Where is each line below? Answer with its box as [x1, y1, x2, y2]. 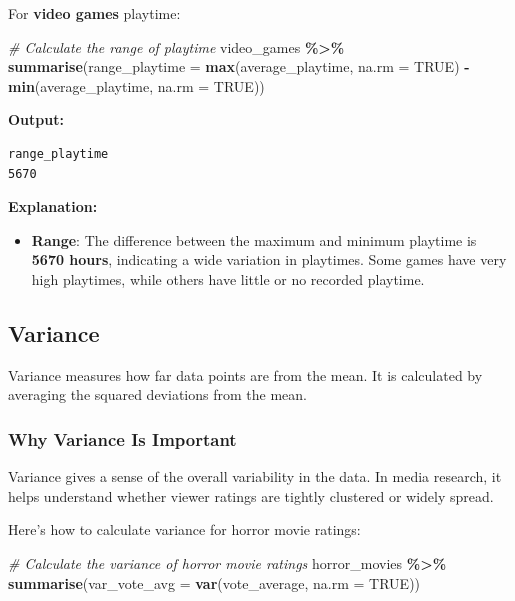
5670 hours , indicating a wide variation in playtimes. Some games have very [31, 249, 507, 270]
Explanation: [8, 196, 98, 217]
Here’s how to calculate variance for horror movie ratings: [8, 519, 361, 540]
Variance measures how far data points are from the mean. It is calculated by [8, 364, 483, 385]
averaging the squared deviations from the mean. [8, 384, 307, 405]
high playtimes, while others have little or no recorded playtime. [31, 268, 425, 289]
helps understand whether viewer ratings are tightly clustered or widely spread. [8, 485, 494, 506]
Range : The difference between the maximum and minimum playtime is [31, 229, 477, 250]
